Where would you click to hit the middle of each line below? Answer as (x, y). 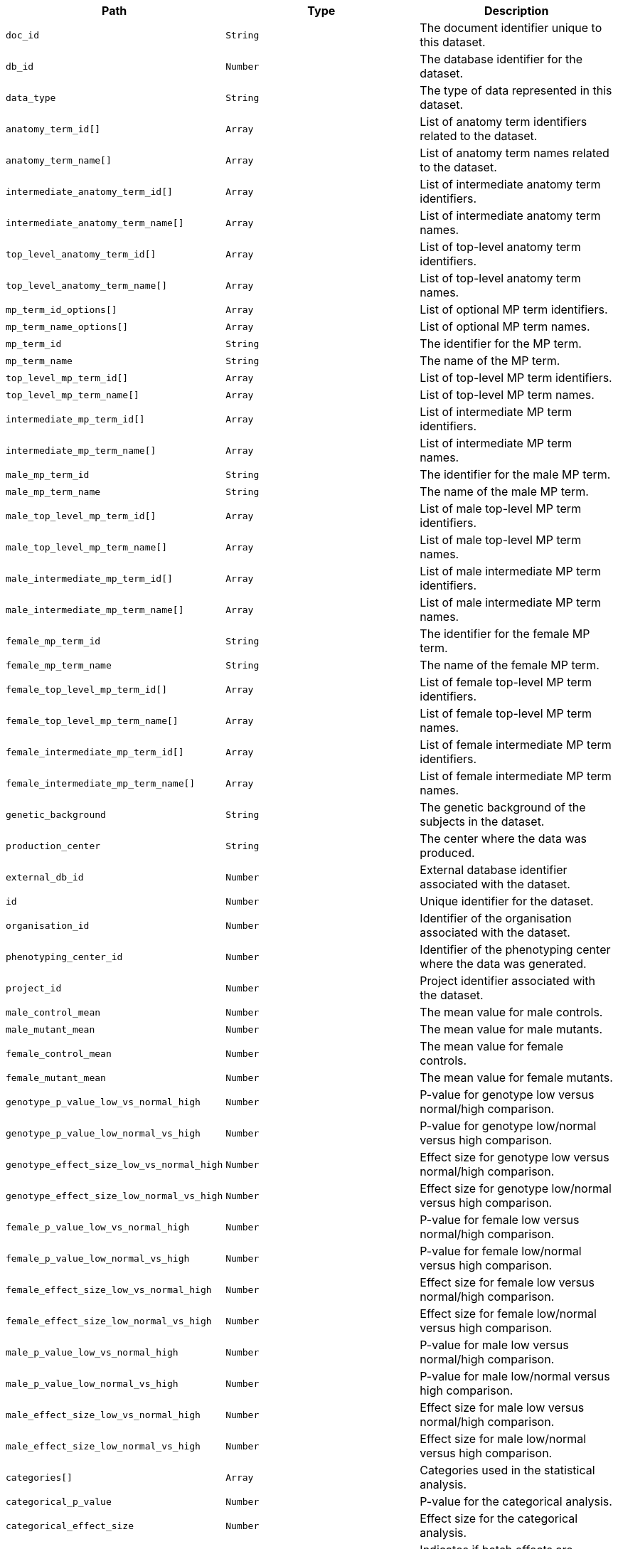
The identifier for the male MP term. (515, 474)
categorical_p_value (59, 1501)
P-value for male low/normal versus (515, 1376)
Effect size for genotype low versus (515, 1157)
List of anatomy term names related (515, 153)
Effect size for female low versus (507, 1282)
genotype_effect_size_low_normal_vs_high (114, 1196)
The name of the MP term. (490, 361)
